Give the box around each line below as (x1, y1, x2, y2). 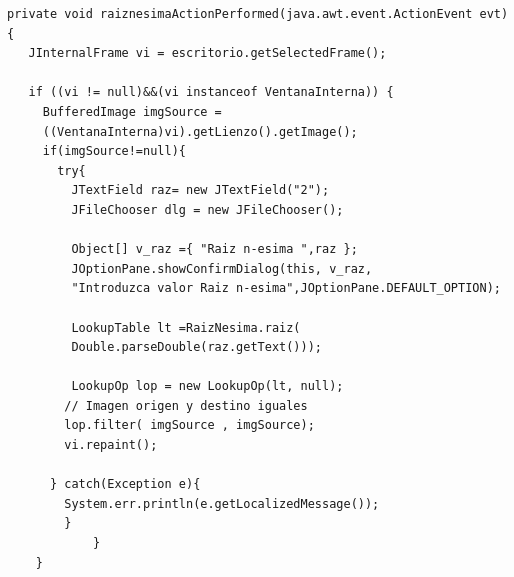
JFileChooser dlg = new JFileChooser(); (71, 202, 344, 217)
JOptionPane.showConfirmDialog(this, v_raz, (71, 261, 373, 276)
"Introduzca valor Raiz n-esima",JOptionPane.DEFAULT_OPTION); (71, 281, 501, 296)
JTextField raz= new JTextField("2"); (71, 183, 330, 198)
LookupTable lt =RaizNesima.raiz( (71, 320, 301, 335)
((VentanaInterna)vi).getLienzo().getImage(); (42, 124, 358, 139)
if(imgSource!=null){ (42, 144, 186, 159)
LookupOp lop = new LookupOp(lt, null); (71, 379, 344, 394)
